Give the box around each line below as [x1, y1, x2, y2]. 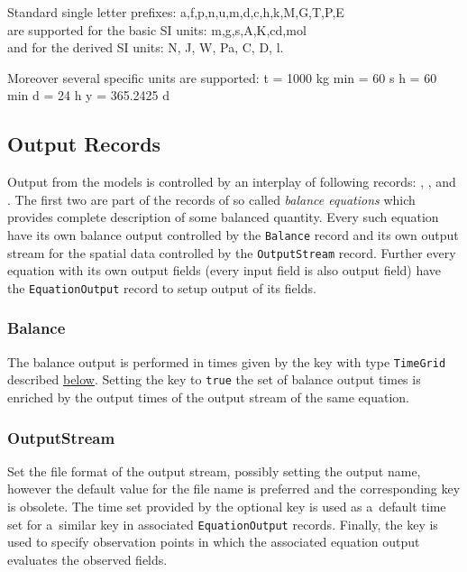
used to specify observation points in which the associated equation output [7, 532, 420, 551]
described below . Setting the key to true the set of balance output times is [7, 370, 421, 389]
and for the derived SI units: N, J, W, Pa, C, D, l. [7, 38, 284, 57]
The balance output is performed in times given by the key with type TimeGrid [7, 352, 446, 371]
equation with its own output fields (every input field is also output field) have [7, 261, 442, 280]
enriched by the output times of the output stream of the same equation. [7, 388, 409, 407]
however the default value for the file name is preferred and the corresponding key [7, 479, 461, 498]
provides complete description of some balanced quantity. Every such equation [7, 208, 439, 226]
